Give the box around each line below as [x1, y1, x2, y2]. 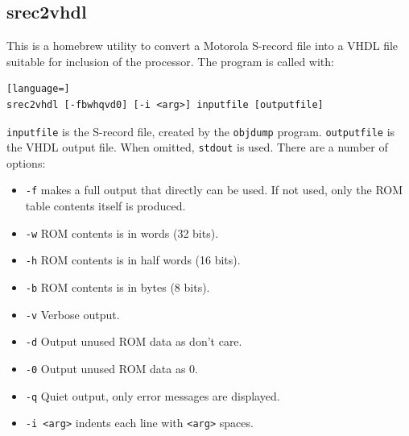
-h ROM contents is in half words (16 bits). [25, 251, 241, 268]
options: [6, 154, 46, 171]
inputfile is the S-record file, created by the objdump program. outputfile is [6, 122, 395, 139]
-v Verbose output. [25, 305, 120, 322]
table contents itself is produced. [25, 197, 186, 214]
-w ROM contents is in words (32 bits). [25, 224, 219, 241]
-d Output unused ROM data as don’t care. [25, 333, 242, 350]
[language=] [6, 83, 70, 95]
